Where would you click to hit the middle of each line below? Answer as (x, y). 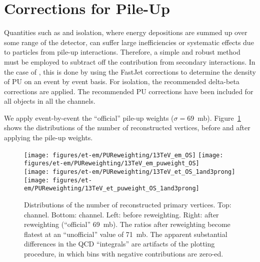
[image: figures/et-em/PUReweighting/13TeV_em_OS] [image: (124, 155)
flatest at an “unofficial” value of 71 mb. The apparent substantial (126, 234)
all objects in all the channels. (50, 101)
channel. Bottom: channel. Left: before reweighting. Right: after (121, 214)
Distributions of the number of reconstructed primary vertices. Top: (128, 204)
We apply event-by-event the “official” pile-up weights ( (89, 117)
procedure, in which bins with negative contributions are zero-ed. (124, 253)
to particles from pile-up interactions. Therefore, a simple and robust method (122, 52)
